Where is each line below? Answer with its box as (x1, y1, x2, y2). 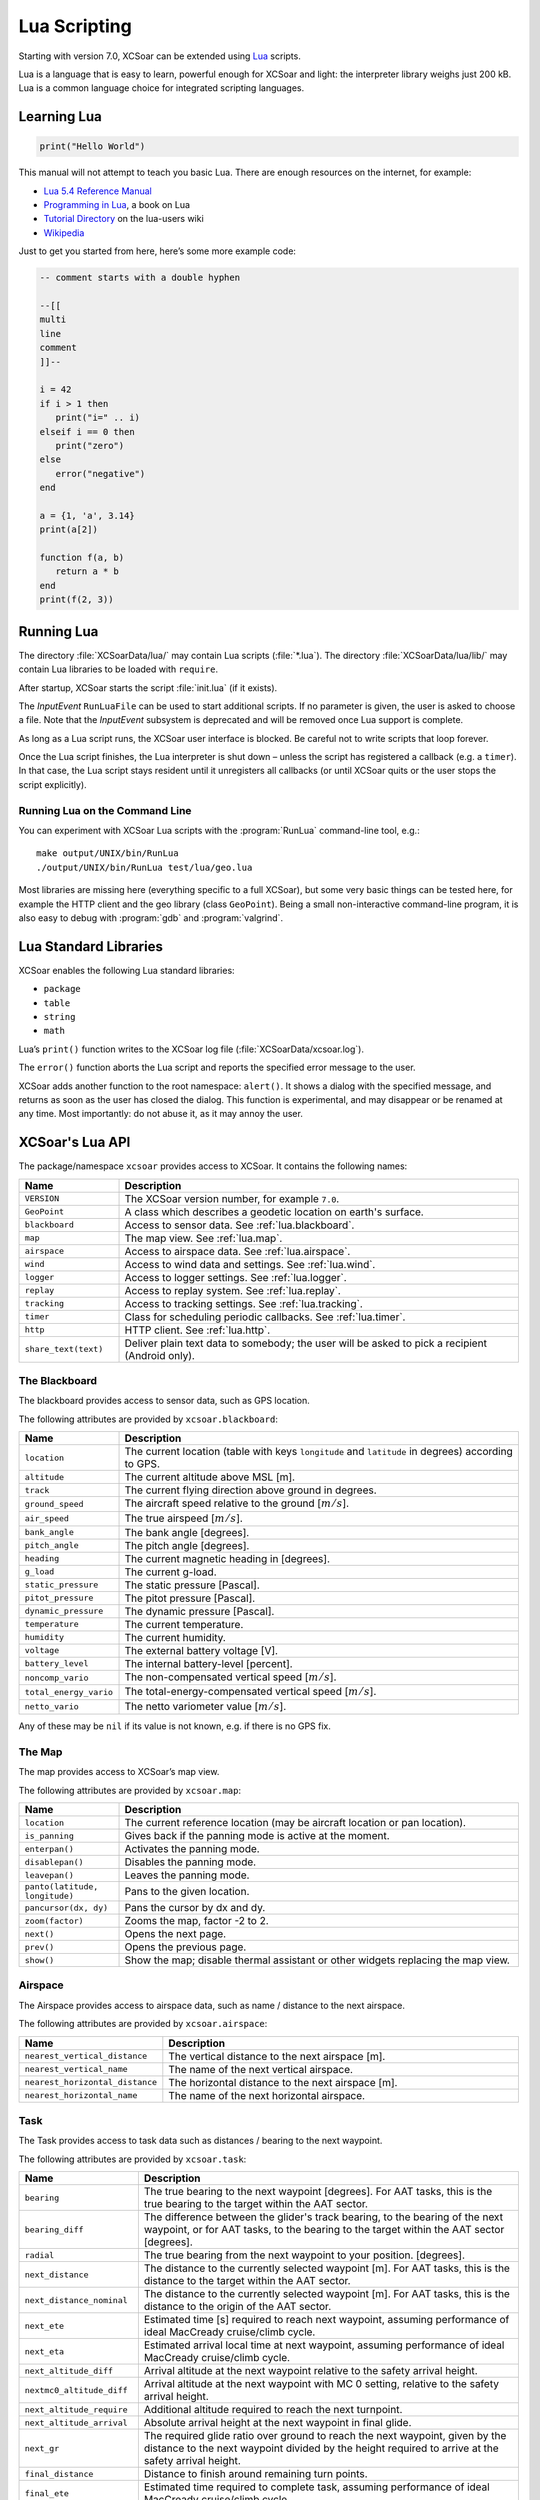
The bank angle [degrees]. (124, 1525, 250, 1539)
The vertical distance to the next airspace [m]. (168, 2049, 386, 2063)
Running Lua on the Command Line (18, 803, 192, 817)
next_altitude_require (24, 2404, 129, 2415)
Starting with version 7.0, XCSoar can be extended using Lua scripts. (18, 50, 302, 62)
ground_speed (24, 1498, 84, 1509)
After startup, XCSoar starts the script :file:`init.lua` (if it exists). (18, 681, 278, 694)
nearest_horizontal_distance (24, 2077, 158, 2088)
